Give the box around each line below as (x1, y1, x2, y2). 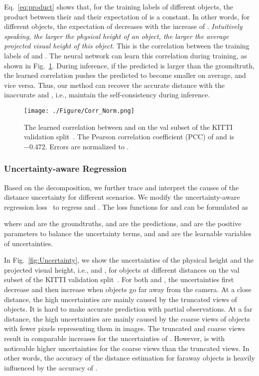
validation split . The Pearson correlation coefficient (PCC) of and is (24, 131, 234, 142)
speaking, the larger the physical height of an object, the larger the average (4, 30, 229, 41)
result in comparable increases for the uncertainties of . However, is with (4, 333, 225, 343)
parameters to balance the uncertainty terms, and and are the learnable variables (4, 228, 252, 238)
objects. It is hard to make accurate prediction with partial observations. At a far (4, 304, 253, 314)
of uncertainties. (4, 238, 53, 248)
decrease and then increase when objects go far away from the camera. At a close (4, 284, 252, 294)
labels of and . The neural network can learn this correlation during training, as (4, 50, 247, 60)
